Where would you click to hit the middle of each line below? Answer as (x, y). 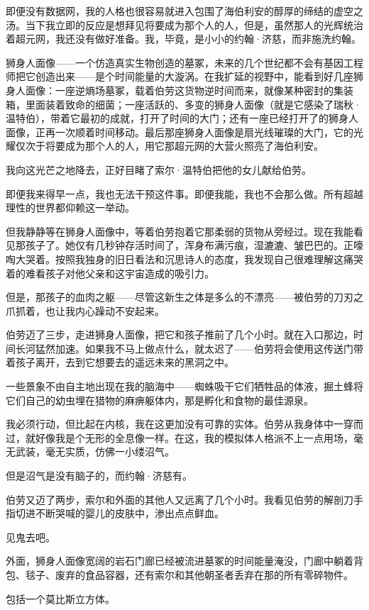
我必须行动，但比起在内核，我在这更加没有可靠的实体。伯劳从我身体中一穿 (180, 424)
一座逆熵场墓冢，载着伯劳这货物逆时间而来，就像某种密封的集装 (204, 90)
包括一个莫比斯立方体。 (60, 598)
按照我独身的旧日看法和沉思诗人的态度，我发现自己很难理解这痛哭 (209, 259)
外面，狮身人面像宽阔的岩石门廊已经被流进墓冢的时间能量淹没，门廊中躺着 (180, 561)
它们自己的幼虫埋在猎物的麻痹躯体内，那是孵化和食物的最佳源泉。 (160, 400)
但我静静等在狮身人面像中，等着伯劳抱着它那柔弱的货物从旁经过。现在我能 (180, 231)
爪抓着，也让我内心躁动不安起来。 (85, 310)
